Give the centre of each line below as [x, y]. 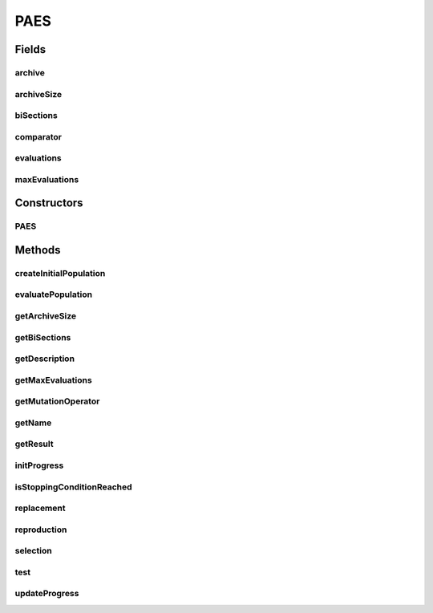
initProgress [39, 465]
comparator [38, 136]
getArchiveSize [45, 316]
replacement [40, 508]
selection [33, 551]
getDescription [45, 359]
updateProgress [47, 594]
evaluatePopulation [53, 294]
